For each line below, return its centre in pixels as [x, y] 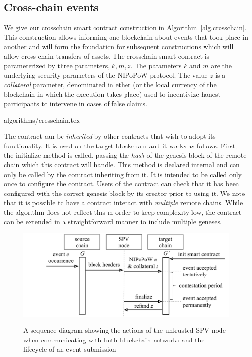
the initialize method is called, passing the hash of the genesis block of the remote [125, 155]
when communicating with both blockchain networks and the [114, 339]
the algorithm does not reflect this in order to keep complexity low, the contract [123, 212]
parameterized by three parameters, [57, 65]
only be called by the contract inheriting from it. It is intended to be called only [123, 174]
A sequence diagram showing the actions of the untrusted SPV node [125, 330]
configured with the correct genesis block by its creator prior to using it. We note [125, 193]
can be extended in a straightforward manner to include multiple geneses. [113, 221]
